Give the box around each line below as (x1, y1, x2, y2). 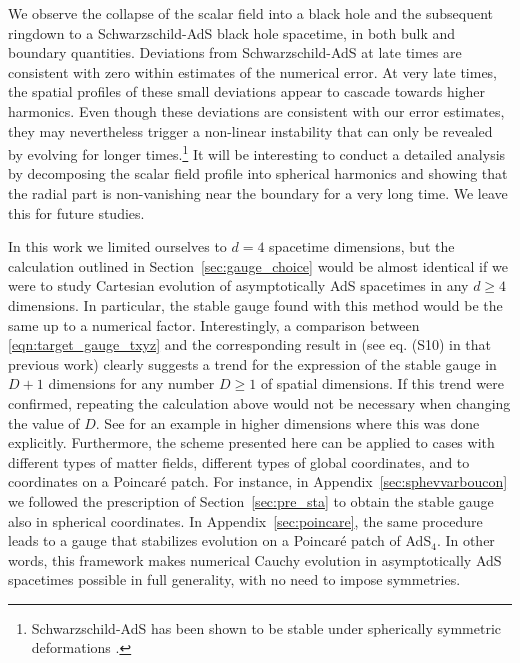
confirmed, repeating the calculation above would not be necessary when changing (8, 392, 511, 413)
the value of (8, 412, 80, 433)
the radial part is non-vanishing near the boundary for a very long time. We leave (8, 183, 508, 203)
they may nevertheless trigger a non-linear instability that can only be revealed (8, 120, 493, 141)
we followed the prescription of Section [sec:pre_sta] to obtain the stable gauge (8, 490, 494, 511)
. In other (436, 530, 495, 551)
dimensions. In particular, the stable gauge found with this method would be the (8, 294, 503, 315)
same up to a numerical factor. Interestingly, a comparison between (8, 314, 420, 335)
